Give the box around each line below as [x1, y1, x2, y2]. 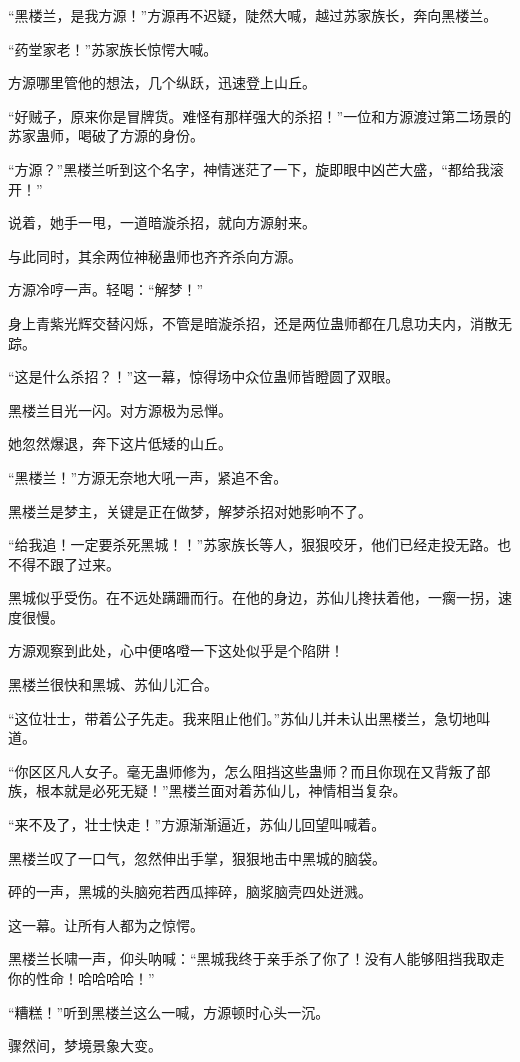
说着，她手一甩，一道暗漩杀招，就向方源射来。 [8, 212, 316, 233]
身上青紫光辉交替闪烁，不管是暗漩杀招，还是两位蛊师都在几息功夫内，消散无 [8, 312, 512, 333]
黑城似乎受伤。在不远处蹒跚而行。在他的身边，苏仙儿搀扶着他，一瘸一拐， [8, 587, 498, 608]
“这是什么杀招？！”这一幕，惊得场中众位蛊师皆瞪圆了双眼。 [8, 366, 400, 387]
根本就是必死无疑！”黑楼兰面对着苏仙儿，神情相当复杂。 [35, 780, 407, 801]
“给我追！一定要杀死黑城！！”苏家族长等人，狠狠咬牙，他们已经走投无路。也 [8, 534, 512, 555]
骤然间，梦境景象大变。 [8, 1035, 162, 1056]
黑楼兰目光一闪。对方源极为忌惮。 [8, 399, 232, 420]
